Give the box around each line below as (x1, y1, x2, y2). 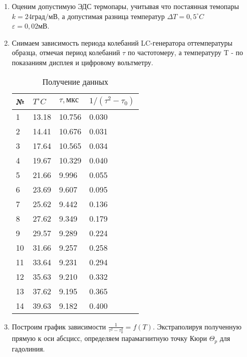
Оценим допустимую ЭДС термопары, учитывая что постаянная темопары (12, 1, 239, 11)
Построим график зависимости (12, 321, 106, 331)
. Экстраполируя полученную (152, 321, 242, 331)
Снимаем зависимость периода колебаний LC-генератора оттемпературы (12, 37, 233, 48)
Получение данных (42, 75, 108, 87)
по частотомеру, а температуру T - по (127, 47, 243, 58)
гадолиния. (12, 343, 45, 353)
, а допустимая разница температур (58, 11, 165, 21)
